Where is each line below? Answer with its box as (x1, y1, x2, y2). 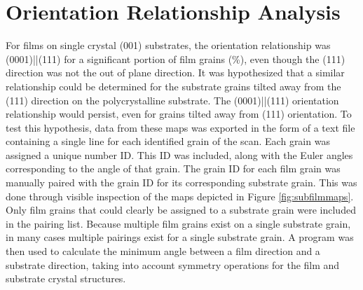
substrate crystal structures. (6, 271, 126, 286)
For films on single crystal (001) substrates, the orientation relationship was (6, 38, 331, 53)
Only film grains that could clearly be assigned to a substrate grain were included (6, 202, 356, 217)
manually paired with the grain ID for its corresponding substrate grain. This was (6, 175, 357, 190)
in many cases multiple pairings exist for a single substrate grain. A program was (6, 230, 354, 244)
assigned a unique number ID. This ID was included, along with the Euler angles (6, 147, 353, 162)
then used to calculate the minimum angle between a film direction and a (6, 244, 320, 258)
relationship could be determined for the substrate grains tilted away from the (6, 78, 341, 93)
